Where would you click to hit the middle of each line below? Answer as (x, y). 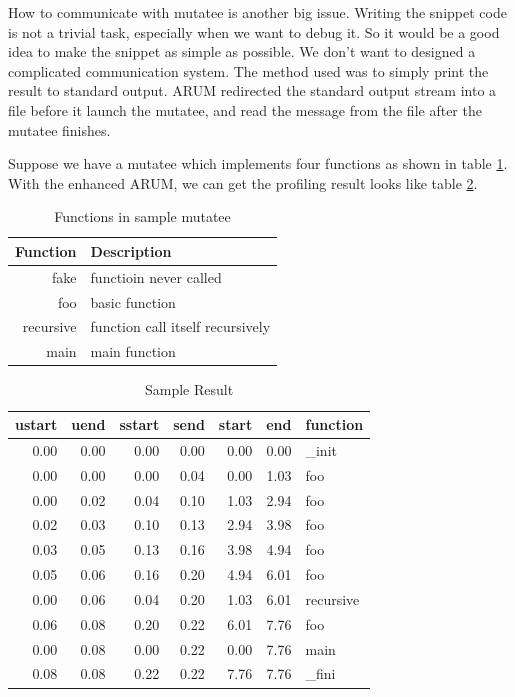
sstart (139, 424)
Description (131, 250)
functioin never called (156, 276)
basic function (133, 301)
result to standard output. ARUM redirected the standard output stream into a (252, 90)
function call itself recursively (180, 326)
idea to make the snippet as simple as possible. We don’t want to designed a (242, 51)
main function (133, 351)
